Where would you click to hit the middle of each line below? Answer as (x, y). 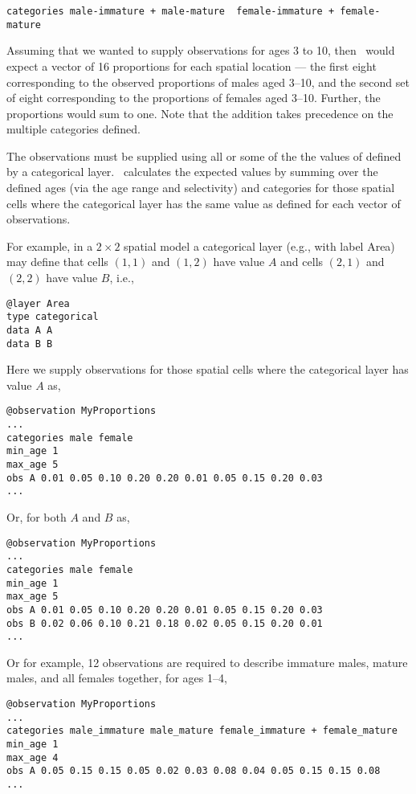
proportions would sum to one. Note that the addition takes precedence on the (200, 113)
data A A (30, 330)
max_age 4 (33, 757)
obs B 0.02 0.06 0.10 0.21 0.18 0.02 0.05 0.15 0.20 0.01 (165, 623)
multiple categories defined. (73, 129)
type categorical (53, 317)
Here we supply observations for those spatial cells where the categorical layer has (208, 369)
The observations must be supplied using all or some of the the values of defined (204, 156)
